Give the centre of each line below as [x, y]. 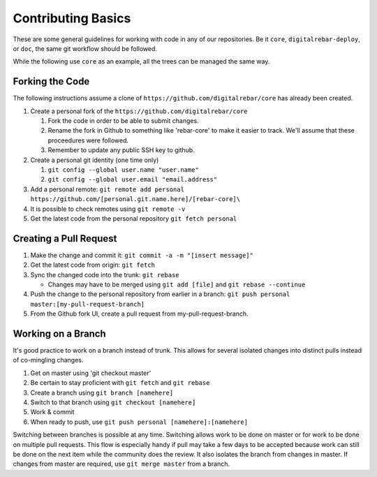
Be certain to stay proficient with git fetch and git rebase [120, 383]
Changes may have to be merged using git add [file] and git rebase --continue [177, 284]
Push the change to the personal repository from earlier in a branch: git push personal [160, 294]
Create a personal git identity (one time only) [95, 160]
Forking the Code [51, 81]
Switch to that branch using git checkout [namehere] [113, 402]
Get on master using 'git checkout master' [91, 373]
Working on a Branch [59, 333]
